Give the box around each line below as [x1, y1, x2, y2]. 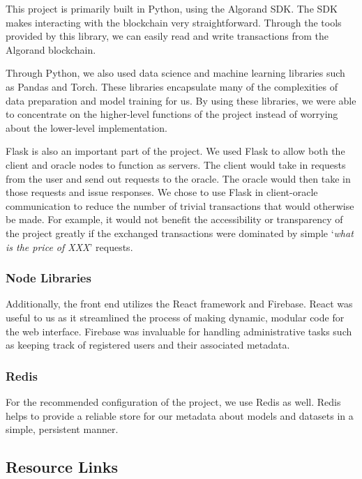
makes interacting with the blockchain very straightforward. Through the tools [6, 15, 342, 29]
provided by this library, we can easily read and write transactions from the [6, 29, 329, 43]
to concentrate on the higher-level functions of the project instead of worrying [6, 107, 338, 121]
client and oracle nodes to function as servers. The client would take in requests [6, 157, 346, 172]
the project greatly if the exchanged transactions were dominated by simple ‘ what [6, 225, 354, 240]
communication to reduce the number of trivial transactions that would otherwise [6, 198, 354, 213]
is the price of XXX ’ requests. [6, 239, 133, 254]
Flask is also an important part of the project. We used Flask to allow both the [6, 144, 345, 158]
